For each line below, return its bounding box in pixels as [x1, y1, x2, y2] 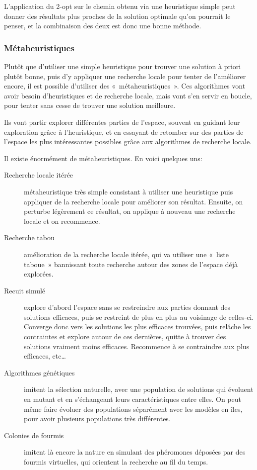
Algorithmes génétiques [4, 367, 75, 377]
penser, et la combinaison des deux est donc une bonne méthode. [4, 20, 201, 31]
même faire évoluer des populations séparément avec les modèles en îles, [24, 403, 243, 414]
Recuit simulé [4, 285, 46, 295]
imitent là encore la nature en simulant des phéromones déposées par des [24, 447, 246, 457]
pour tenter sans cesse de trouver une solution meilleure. [4, 100, 176, 110]
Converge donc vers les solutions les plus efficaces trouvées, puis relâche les [24, 321, 251, 332]
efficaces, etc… [24, 351, 66, 361]
